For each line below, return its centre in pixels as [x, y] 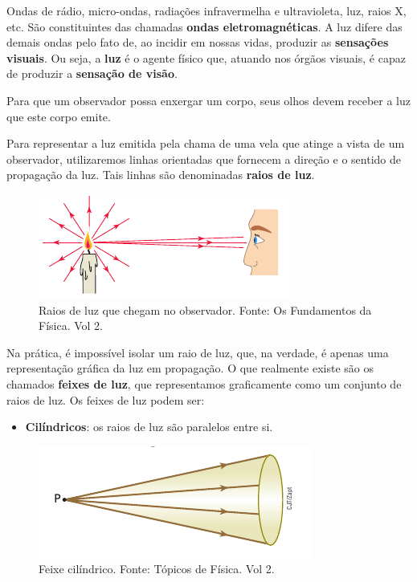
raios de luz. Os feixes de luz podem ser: [106, 399]
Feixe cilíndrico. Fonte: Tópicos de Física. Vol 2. [157, 569]
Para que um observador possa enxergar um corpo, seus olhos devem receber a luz [208, 100]
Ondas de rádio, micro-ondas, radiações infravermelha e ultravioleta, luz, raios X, [206, 10]
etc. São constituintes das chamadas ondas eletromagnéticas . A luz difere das [204, 26]
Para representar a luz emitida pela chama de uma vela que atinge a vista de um [206, 143]
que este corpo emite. [59, 116]
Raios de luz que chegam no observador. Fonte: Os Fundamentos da [205, 309]
